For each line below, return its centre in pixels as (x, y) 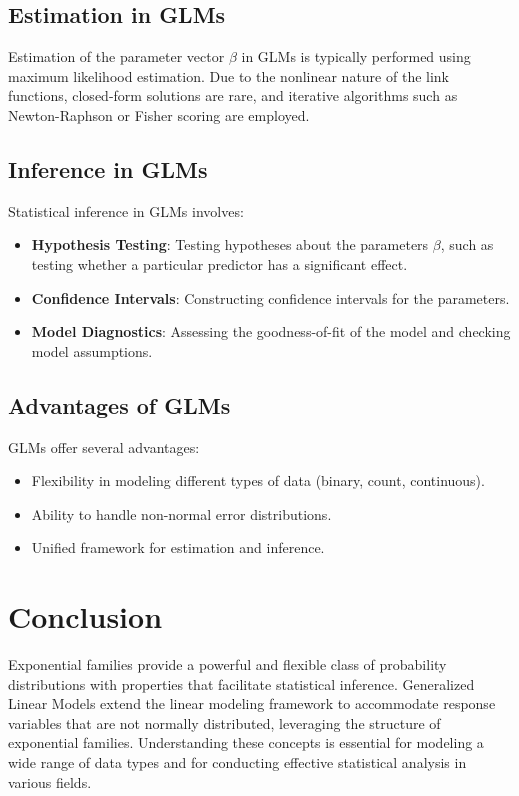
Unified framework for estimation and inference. (178, 547)
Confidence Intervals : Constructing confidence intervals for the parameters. (270, 297)
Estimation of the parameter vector (116, 56)
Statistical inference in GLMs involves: (126, 210)
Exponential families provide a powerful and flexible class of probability (227, 664)
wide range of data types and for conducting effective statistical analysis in (237, 762)
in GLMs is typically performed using (356, 56)
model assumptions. (92, 350)
